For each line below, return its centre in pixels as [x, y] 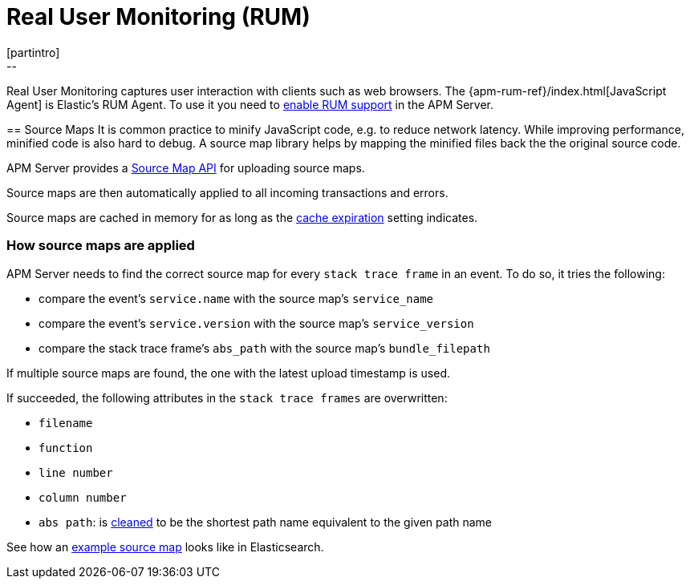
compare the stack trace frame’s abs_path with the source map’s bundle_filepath [264, 348]
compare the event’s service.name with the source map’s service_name [236, 298]
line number [76, 472]
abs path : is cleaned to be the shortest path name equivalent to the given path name [265, 522]
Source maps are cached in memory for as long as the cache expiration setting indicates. [242, 217]
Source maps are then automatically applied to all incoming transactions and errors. [227, 192]
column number [83, 497]
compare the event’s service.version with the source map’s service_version [256, 323]
